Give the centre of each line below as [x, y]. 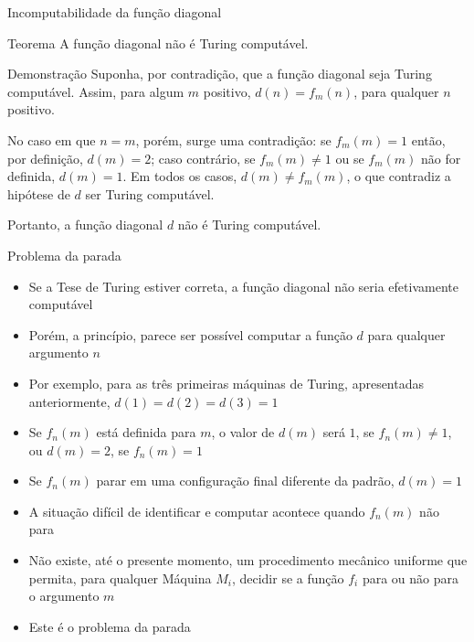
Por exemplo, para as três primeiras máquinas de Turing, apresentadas [226, 383]
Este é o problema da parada [110, 626]
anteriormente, [69, 401]
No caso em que [52, 139]
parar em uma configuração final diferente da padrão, [245, 481]
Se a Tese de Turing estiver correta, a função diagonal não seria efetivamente [243, 286]
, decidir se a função [288, 578]
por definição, [45, 158]
